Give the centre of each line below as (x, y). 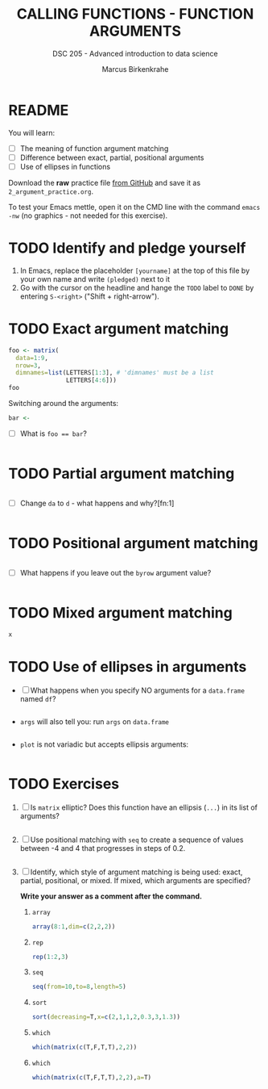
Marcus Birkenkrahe (135, 69)
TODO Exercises (64, 783)
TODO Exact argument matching (119, 329)
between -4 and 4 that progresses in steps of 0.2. (103, 848)
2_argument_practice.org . (51, 191)
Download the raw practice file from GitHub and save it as (105, 182)
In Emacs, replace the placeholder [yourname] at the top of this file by (135, 270)
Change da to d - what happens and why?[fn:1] (97, 503)
